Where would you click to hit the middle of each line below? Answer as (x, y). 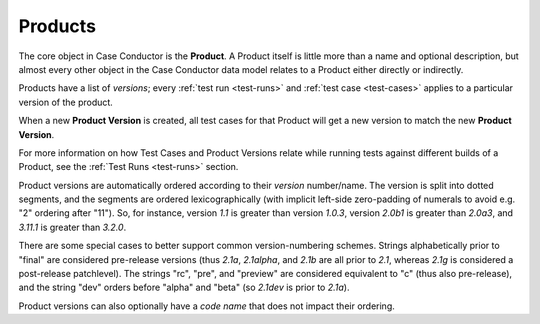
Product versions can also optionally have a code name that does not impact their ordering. (206, 306)
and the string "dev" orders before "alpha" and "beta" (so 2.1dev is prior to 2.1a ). (184, 287)
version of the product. (66, 102)
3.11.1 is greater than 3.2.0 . (72, 227)
